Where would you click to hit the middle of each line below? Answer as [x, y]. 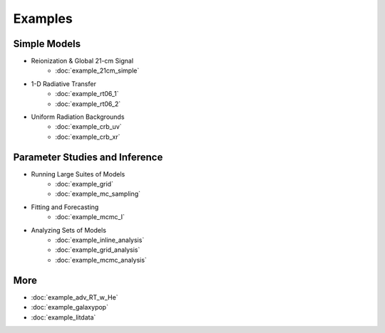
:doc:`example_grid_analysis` [98, 250]
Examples [43, 18]
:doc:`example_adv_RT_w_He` [75, 297]
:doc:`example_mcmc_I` [90, 217]
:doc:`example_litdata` [63, 317]
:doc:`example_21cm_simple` [97, 70]
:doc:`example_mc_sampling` [98, 194]
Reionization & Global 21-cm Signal [82, 61]
